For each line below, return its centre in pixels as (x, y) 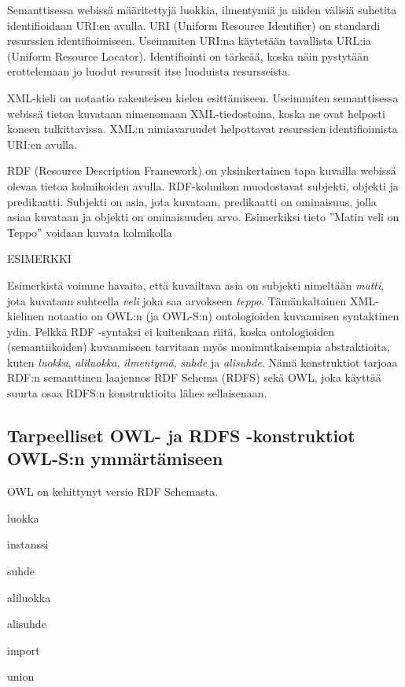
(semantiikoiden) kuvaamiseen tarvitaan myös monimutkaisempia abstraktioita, (199, 347)
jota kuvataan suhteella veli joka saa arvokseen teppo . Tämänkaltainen (177, 300)
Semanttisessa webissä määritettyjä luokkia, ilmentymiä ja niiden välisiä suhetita (202, 9)
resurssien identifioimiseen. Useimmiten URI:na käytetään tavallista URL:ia (190, 41)
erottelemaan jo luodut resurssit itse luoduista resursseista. (149, 71)
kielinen (26, 316)
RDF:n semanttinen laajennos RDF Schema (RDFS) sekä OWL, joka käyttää (194, 377)
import (24, 650)
